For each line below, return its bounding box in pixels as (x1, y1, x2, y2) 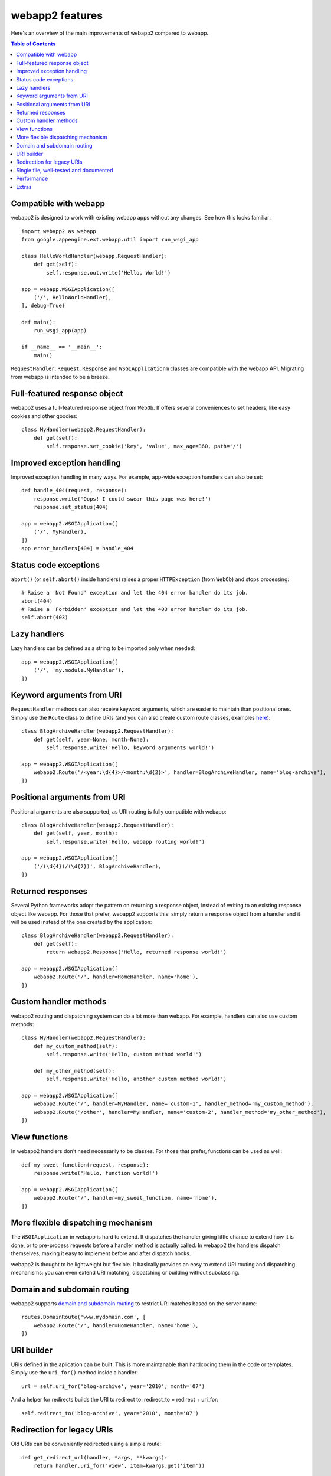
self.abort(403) (21, 614, 68, 621)
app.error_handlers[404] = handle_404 (21, 545, 134, 552)
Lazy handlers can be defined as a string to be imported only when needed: (11, 645, 195, 652)
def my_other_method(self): (33, 1067, 115, 1074)
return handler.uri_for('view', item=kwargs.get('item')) (33, 1462, 205, 1470)
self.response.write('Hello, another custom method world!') (46, 1076, 227, 1083)
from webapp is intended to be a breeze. (11, 373, 110, 380)
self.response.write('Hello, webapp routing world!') (46, 838, 205, 845)
